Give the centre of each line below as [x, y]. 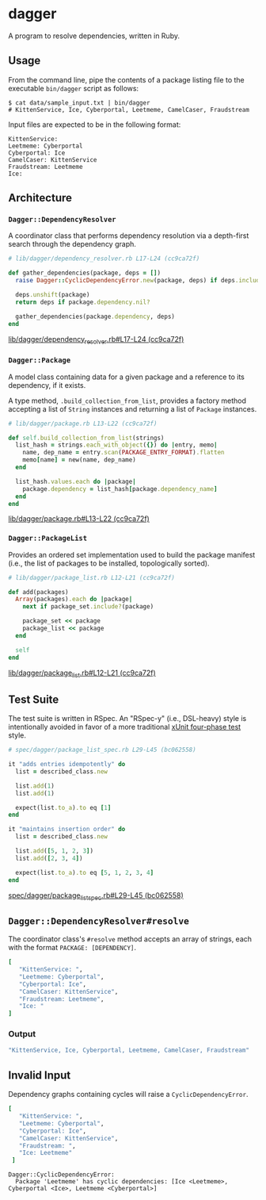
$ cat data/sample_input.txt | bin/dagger [79, 103]
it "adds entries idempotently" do [67, 765]
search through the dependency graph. [72, 244]
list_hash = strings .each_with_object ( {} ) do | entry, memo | [116, 445]
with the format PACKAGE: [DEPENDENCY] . [72, 948]
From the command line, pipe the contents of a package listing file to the [127, 79]
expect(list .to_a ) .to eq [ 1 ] [63, 807]
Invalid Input [40, 1075]
